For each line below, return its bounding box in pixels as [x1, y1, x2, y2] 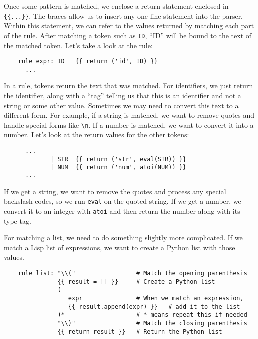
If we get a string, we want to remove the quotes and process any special [4, 186, 226, 196]
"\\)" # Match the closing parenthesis [57, 319, 247, 327]
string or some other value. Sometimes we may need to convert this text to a [4, 100, 239, 110]
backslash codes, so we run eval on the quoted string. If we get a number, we [4, 196, 241, 206]
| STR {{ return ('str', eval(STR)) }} [50, 155, 187, 163]
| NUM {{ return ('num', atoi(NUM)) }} [50, 164, 187, 171]
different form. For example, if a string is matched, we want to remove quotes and [4, 110, 255, 120]
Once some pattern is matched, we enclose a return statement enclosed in [4, 1, 229, 11]
